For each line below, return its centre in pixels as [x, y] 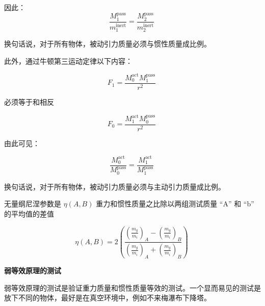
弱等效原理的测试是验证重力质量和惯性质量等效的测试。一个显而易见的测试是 [132, 287]
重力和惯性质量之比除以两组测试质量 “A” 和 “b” [175, 204]
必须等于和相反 [29, 102]
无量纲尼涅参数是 [33, 204]
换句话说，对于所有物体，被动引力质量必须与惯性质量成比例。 [108, 43]
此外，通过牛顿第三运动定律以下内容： [68, 61]
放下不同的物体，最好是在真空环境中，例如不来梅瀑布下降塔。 [108, 298]
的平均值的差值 [29, 214]
